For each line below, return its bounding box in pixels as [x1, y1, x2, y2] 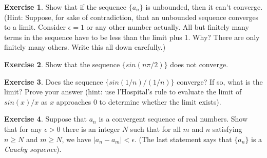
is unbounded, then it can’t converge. [145, 2, 263, 12]
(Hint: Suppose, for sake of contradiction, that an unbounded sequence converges [4, 11, 259, 22]
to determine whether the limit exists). [99, 96, 221, 107]
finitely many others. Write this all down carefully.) [4, 42, 166, 52]
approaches [56, 96, 91, 107]
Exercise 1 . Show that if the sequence [4, 2, 126, 12]
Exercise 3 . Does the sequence [4, 76, 103, 87]
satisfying [212, 123, 242, 134]
